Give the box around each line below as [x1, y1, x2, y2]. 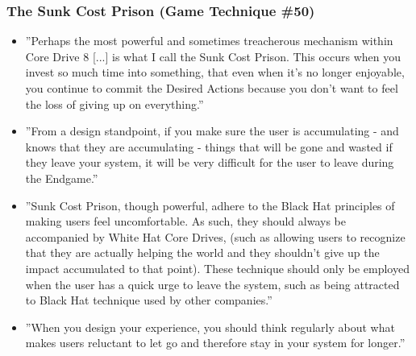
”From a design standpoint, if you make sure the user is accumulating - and [25, 122, 399, 139]
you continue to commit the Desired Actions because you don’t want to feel [25, 80, 398, 96]
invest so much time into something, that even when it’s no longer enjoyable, [25, 64, 405, 81]
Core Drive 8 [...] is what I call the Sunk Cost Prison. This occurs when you [25, 48, 401, 64]
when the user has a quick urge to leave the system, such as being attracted [25, 275, 400, 292]
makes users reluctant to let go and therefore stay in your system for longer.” [25, 334, 406, 351]
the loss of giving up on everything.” [25, 95, 204, 112]
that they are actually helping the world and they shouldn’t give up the [25, 244, 380, 261]
